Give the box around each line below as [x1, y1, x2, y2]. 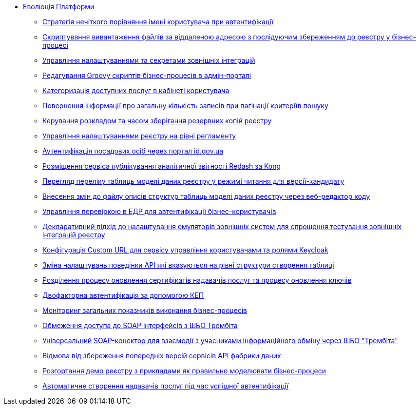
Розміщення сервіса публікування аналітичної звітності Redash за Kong [42, 162, 281, 170]
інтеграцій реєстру [42, 231, 105, 239]
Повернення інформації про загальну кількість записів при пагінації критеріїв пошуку [42, 101, 328, 110]
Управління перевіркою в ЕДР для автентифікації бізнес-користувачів [42, 207, 276, 215]
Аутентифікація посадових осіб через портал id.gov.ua [42, 147, 224, 155]
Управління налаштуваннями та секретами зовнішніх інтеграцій [42, 56, 255, 64]
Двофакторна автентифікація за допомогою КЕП [42, 291, 204, 299]
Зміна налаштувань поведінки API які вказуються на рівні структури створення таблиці [42, 261, 334, 269]
